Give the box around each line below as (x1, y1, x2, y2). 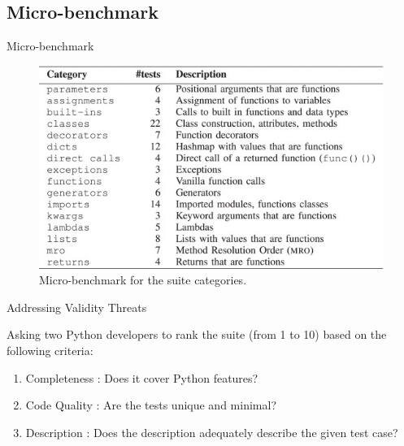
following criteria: (7, 341, 93, 358)
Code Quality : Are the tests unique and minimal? (25, 396, 276, 414)
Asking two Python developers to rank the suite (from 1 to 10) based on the (7, 326, 387, 343)
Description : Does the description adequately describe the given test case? (25, 423, 398, 440)
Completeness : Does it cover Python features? (25, 369, 258, 386)
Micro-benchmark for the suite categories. (39, 271, 247, 288)
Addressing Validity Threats (7, 298, 147, 315)
